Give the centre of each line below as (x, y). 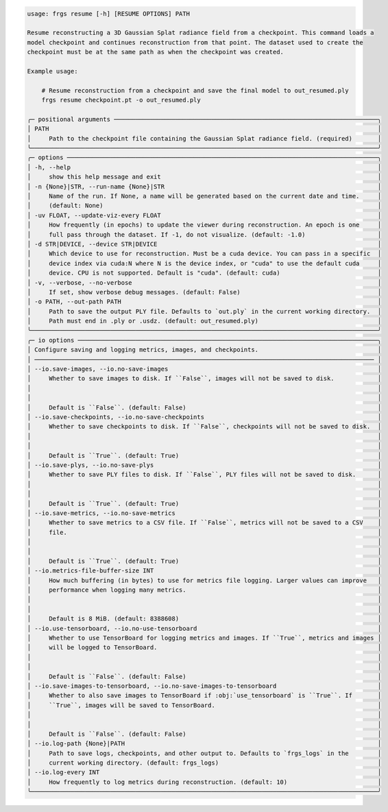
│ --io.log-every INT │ (204, 773)
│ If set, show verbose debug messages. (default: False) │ (204, 292)
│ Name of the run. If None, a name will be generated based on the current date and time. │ (204, 196)
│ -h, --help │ (204, 167)
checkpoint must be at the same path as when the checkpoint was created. (156, 52)
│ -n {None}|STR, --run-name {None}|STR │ (204, 186)
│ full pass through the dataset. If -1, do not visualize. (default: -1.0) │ (204, 234)
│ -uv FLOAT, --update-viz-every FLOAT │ (204, 215)
